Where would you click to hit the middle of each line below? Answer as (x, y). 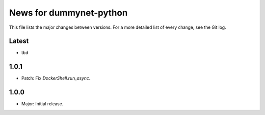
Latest (19, 41)
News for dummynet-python (68, 13)
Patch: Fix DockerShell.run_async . (56, 78)
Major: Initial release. (42, 104)
